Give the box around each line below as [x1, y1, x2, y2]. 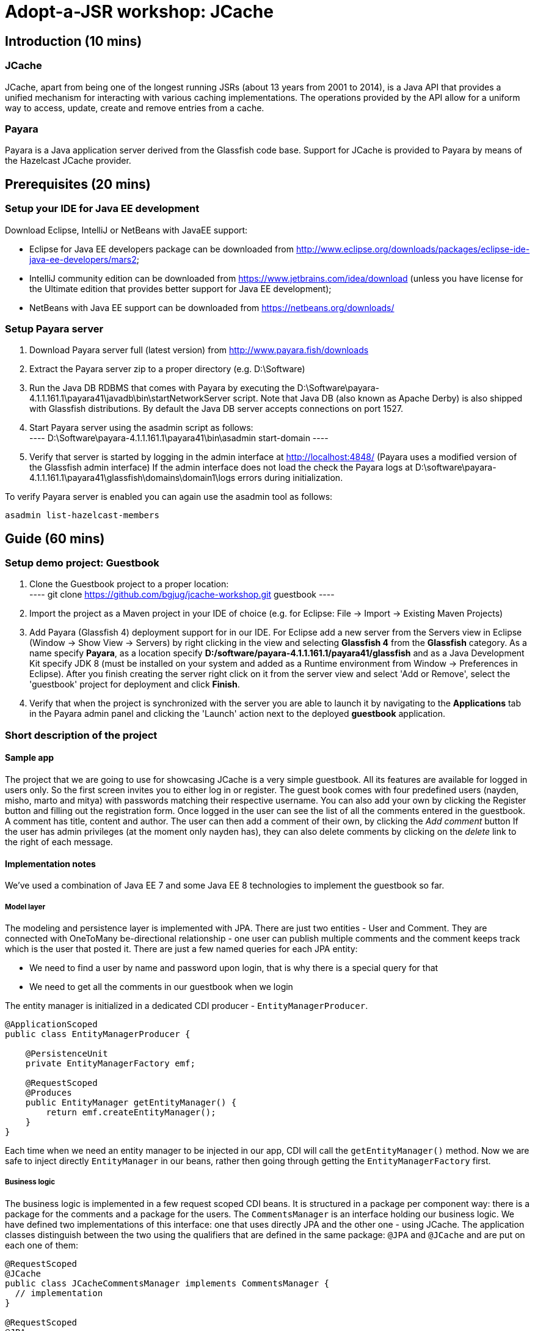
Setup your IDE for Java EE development [5, 202, 200, 215]
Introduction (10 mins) [5, 33, 142, 49]
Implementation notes [5, 858, 96, 869]
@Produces [25, 1088, 72, 1098]
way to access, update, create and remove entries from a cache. [5, 102, 264, 113]
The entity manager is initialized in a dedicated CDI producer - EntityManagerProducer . [5, 1000, 368, 1011]
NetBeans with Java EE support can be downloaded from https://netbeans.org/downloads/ [29, 302, 395, 313]
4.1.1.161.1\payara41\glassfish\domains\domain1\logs [29, 472, 236, 483]
